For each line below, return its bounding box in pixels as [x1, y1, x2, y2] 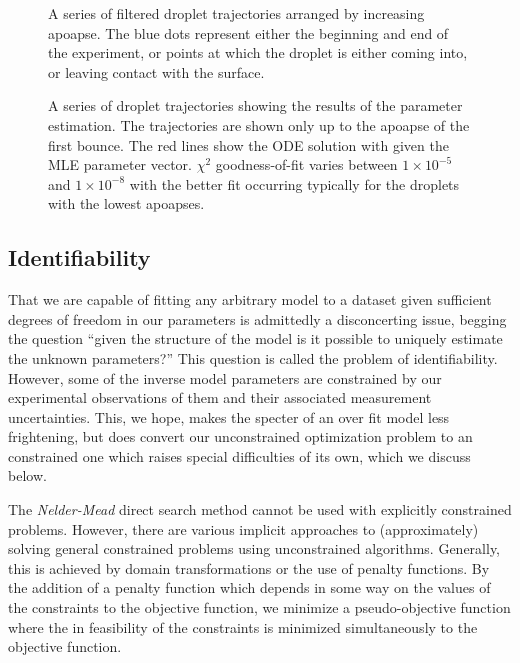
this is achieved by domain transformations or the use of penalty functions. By [8, 557, 490, 578]
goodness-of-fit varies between [215, 154, 398, 175]
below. [8, 465, 47, 486]
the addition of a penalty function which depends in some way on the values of [8, 577, 491, 598]
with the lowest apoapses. [48, 193, 205, 214]
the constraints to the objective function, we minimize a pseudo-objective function [8, 597, 511, 618]
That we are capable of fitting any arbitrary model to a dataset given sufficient [8, 289, 492, 310]
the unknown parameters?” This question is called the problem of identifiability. [8, 347, 498, 368]
